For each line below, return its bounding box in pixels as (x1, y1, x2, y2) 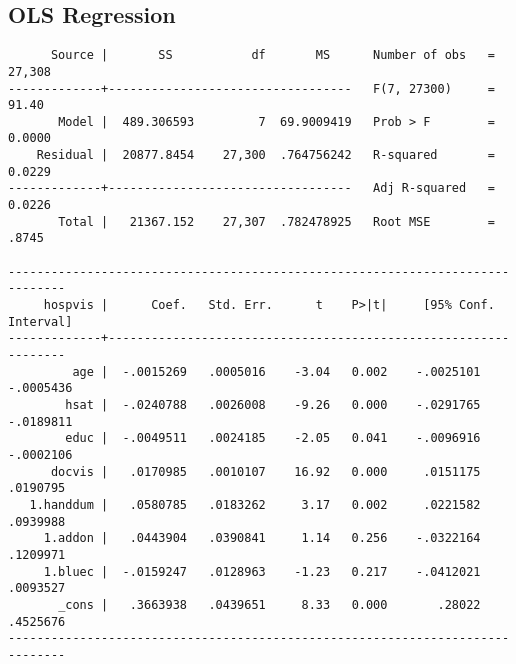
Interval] (8, 314, 73, 329)
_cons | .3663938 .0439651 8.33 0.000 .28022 (58, 597, 481, 612)
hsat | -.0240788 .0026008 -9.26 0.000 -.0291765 (65, 397, 481, 412)
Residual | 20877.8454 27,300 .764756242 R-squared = (36, 148, 495, 163)
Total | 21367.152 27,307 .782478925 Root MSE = (58, 214, 495, 229)
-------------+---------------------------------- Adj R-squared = (8, 181, 495, 196)
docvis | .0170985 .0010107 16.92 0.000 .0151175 (50, 464, 481, 479)
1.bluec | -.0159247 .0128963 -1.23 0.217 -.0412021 (43, 564, 481, 579)
